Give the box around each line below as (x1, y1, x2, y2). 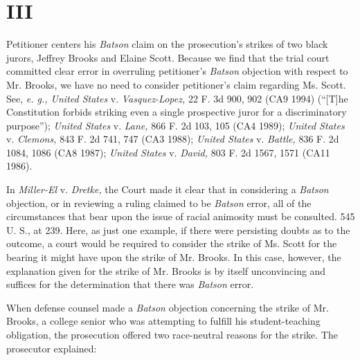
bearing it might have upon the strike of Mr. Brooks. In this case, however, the (6, 250, 341, 264)
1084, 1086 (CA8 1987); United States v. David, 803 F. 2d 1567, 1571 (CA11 (6, 145, 330, 159)
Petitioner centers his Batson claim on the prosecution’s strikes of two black (6, 37, 328, 51)
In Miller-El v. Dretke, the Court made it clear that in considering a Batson (6, 182, 329, 197)
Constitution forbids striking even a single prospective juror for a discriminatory (6, 105, 347, 119)
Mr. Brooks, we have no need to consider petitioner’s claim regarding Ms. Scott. (6, 77, 346, 91)
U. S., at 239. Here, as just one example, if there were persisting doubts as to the (6, 222, 350, 237)
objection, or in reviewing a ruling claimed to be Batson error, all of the (6, 195, 312, 210)
